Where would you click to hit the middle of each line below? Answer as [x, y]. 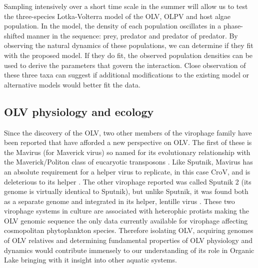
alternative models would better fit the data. [72, 84]
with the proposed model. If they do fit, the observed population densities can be [128, 55]
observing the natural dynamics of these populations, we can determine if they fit [129, 45]
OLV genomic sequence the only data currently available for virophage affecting [126, 220]
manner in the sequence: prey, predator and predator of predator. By [132, 35]
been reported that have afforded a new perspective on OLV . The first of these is [128, 142]
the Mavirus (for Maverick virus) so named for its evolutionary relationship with [127, 152]
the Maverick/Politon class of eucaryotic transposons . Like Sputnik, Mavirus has [128, 162]
